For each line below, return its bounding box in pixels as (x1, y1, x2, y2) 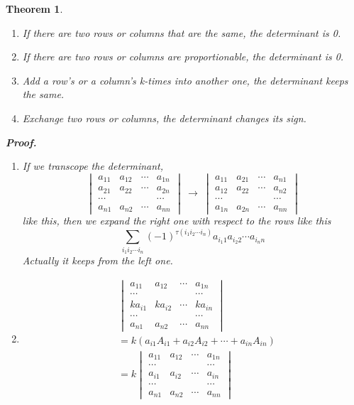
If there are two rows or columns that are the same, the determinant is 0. (22, 25, 341, 40)
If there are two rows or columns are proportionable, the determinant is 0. (22, 49, 344, 64)
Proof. (6, 134, 37, 149)
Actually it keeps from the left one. (22, 253, 173, 268)
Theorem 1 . (6, 1, 63, 16)
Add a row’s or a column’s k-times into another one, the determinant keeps (22, 72, 348, 87)
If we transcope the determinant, (22, 158, 164, 173)
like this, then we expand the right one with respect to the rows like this (22, 213, 331, 228)
